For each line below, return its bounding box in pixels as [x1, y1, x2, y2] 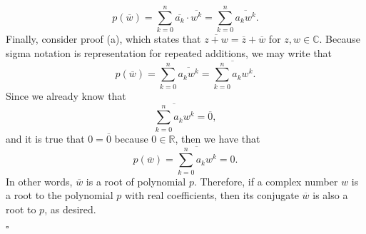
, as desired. [44, 201, 96, 216]
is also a [312, 188, 348, 203]
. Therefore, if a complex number [193, 173, 338, 188]
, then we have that [175, 131, 260, 146]
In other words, [6, 173, 73, 188]
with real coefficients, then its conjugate [124, 188, 299, 203]
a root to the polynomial [6, 188, 113, 203]
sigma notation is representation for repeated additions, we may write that [6, 45, 332, 60]
